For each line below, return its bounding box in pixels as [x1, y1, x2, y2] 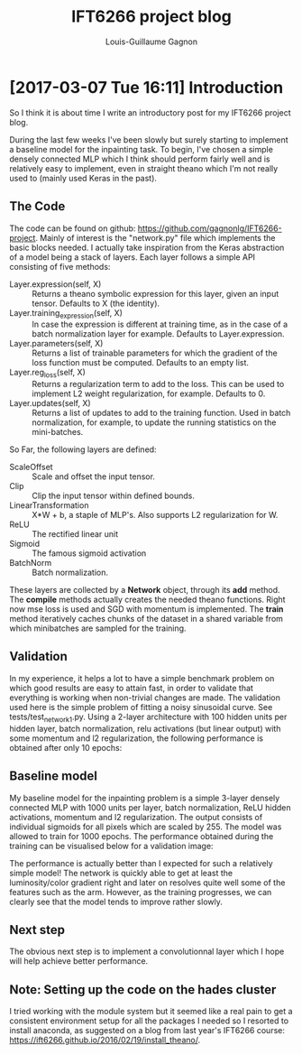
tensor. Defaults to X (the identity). [32, 298, 160, 309]
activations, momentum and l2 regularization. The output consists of [9, 811, 263, 822]
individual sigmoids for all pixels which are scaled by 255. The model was [9, 821, 282, 832]
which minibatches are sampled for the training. [9, 623, 187, 633]
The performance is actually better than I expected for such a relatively [9, 857, 273, 868]
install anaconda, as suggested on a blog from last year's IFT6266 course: [9, 1025, 286, 1036]
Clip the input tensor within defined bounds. [32, 490, 196, 502]
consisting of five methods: [9, 261, 111, 272]
